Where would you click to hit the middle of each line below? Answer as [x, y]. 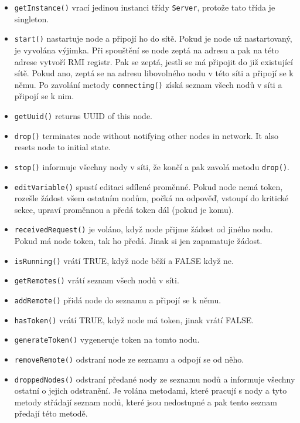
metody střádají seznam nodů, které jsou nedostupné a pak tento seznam [146, 402]
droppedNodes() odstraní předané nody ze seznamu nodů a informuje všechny [155, 379]
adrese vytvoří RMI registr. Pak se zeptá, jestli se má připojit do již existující [154, 61]
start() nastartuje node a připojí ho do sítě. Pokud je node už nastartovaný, [153, 38]
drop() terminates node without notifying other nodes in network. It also [146, 135]
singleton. [32, 18]
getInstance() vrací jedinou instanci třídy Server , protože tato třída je [145, 7]
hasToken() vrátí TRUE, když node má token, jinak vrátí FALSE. [134, 319]
